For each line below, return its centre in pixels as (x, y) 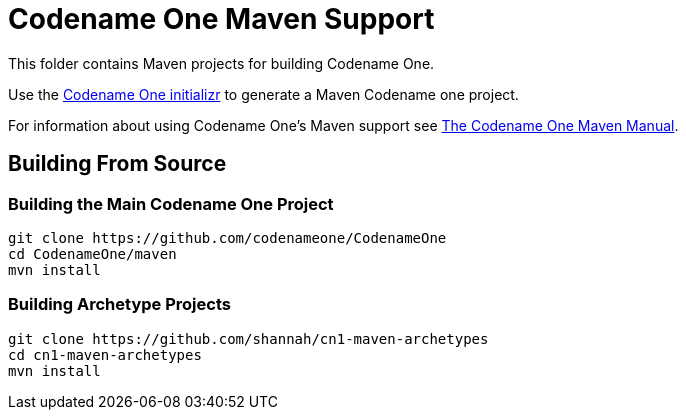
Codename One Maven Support (221, 19)
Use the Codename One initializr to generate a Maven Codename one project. (263, 94)
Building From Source (117, 164)
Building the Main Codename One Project (171, 203)
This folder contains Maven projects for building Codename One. (221, 63)
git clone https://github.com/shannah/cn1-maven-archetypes (248, 338)
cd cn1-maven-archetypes (105, 354)
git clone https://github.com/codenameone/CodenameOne (227, 237)
